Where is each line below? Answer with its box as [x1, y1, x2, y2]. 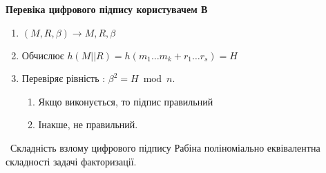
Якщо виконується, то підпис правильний [38, 94, 213, 108]
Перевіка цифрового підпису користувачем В [6, 2, 208, 16]
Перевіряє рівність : [21, 71, 106, 85]
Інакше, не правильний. [38, 117, 138, 132]
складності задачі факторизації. [6, 154, 137, 168]
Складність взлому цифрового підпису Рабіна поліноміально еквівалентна [10, 140, 320, 154]
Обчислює [21, 48, 64, 62]
